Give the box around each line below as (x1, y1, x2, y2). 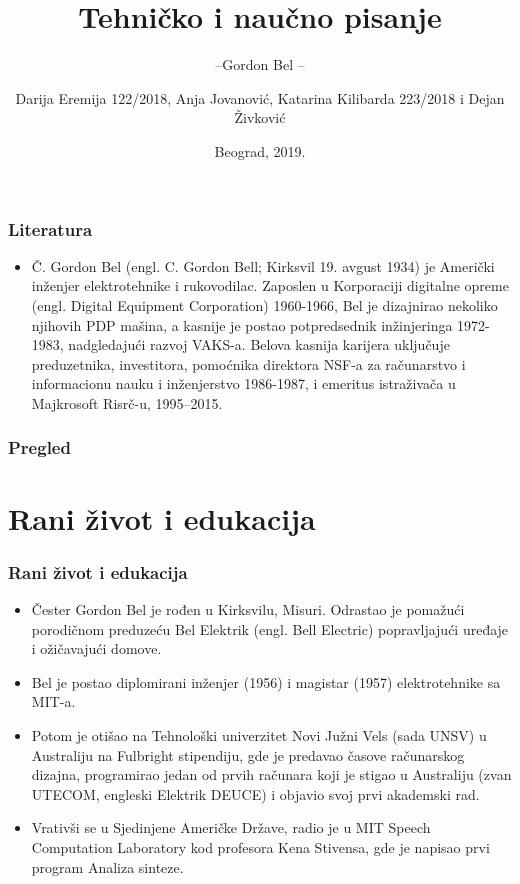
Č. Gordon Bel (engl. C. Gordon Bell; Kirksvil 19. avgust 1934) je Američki (31, 255, 495, 276)
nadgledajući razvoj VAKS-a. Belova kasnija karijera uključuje (68, 334, 450, 355)
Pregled (8, 435, 71, 460)
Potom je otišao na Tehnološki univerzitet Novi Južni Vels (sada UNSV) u (31, 724, 487, 745)
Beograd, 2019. (214, 140, 306, 161)
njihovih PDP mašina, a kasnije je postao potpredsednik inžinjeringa (31, 314, 453, 335)
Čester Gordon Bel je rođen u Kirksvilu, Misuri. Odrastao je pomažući (31, 598, 465, 619)
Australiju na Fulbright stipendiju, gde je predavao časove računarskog (31, 744, 465, 765)
